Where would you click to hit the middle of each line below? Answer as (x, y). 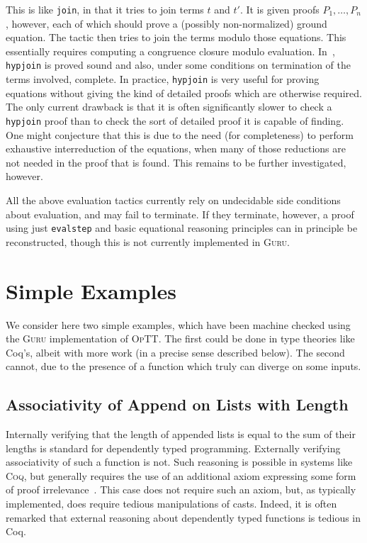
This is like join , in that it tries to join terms (105, 9)
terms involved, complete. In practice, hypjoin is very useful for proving (163, 79)
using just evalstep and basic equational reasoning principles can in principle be (182, 228)
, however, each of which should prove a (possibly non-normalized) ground (166, 23)
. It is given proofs (280, 9)
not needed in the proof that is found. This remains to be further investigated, (176, 162)
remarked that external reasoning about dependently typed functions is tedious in (183, 517)
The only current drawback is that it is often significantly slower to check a (169, 107)
